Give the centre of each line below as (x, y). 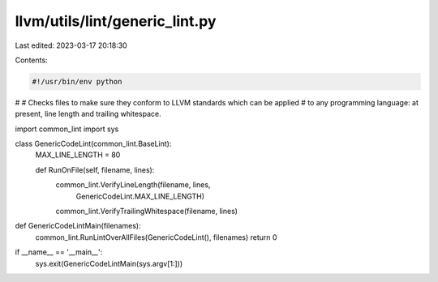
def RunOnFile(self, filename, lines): (95, 169)
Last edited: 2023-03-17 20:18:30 (71, 45)
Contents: (31, 60)
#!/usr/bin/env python (77, 81)
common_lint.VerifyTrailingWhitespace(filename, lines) (147, 211)
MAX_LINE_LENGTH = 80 (78, 155)
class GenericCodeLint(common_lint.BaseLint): (93, 144)
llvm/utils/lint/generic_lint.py (116, 21)
